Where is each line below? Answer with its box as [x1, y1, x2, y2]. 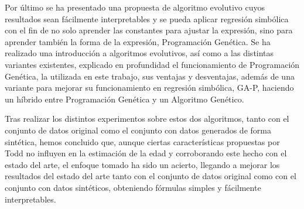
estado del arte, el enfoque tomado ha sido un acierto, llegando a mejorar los [5, 158, 280, 170]
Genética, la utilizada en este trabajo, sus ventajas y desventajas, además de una [5, 70, 295, 82]
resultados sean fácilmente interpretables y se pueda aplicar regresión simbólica [5, 12, 289, 25]
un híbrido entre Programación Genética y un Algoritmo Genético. [5, 92, 244, 105]
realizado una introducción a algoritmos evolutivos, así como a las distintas [5, 47, 274, 59]
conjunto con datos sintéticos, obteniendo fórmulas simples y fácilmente [5, 181, 261, 193]
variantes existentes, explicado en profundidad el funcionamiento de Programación [5, 58, 300, 70]
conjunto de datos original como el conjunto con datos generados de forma [5, 124, 271, 136]
